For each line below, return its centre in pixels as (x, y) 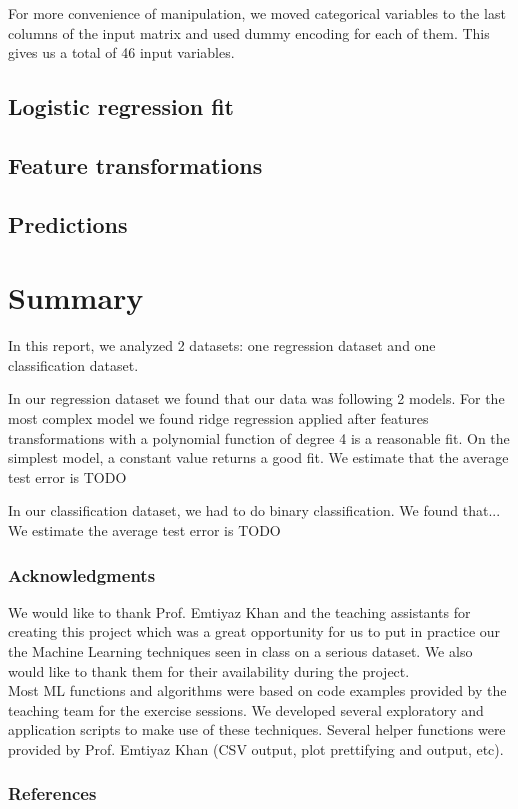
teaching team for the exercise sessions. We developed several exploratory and (246, 709)
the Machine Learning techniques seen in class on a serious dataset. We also (240, 651)
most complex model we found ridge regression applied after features (218, 418)
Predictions (68, 223)
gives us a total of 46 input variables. (121, 52)
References (52, 793)
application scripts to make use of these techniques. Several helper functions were (257, 729)
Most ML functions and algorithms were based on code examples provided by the (257, 690)
